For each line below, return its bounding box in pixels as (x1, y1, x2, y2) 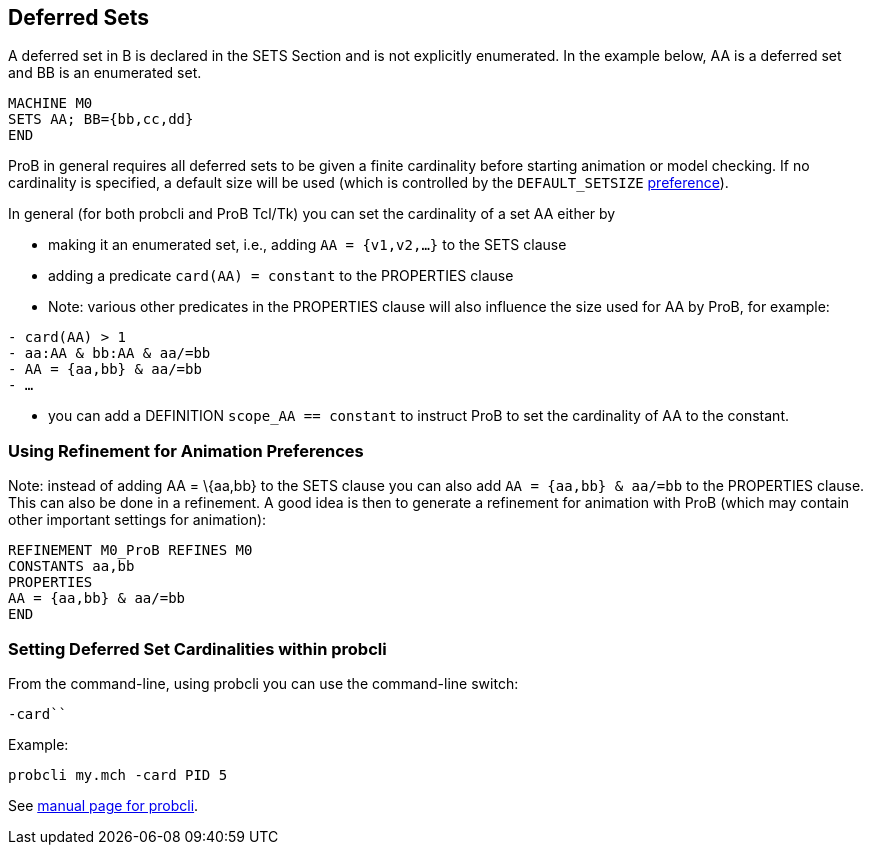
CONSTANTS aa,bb (8, 558, 135, 575)
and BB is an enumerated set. (8, 64, 202, 82)
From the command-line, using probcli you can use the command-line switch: (8, 674, 519, 692)
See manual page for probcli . (8, 796, 199, 814)
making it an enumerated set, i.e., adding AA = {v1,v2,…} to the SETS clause (48, 236, 567, 254)
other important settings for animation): (8, 511, 267, 529)
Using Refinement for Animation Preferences (8, 440, 364, 461)
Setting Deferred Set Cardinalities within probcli (8, 638, 387, 659)
